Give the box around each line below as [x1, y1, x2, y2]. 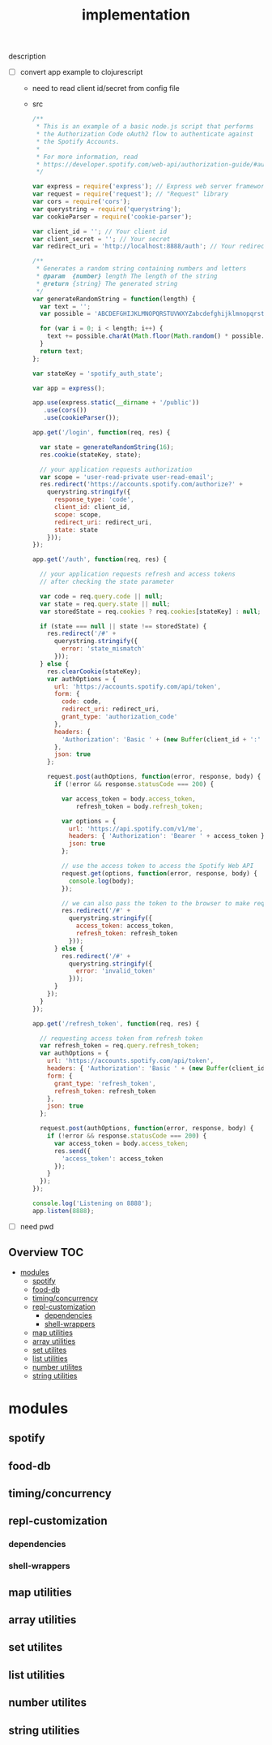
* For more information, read [36, 153, 138, 161]
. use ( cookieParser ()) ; [43, 414, 120, 422]
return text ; [39, 347, 83, 355]
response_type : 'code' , [53, 495, 135, 504]
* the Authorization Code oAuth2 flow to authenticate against [36, 130, 254, 138]
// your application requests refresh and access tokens [39, 570, 236, 578]
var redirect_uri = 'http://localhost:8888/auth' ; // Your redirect [32, 242, 269, 251]
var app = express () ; [32, 384, 105, 392]
